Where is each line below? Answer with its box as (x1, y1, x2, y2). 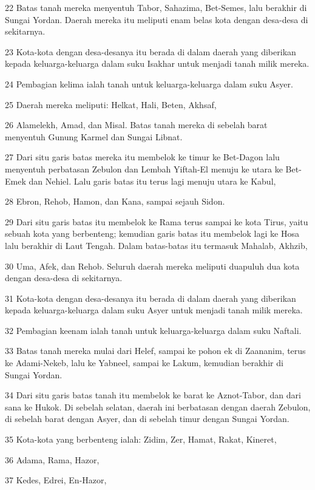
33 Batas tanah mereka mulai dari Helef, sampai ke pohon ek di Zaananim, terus (5, 344, 306, 357)
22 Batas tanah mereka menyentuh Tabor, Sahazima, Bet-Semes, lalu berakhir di (5, 1, 307, 13)
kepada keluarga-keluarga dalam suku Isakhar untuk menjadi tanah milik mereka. (5, 57, 310, 70)
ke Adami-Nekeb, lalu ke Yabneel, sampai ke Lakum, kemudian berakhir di (5, 356, 283, 369)
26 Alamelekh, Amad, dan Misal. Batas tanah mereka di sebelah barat (5, 118, 268, 131)
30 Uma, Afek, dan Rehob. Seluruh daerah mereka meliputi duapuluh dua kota (5, 259, 300, 272)
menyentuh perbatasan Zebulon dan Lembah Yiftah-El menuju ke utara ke (5, 162, 283, 175)
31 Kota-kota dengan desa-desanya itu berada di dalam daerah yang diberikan (5, 291, 296, 304)
